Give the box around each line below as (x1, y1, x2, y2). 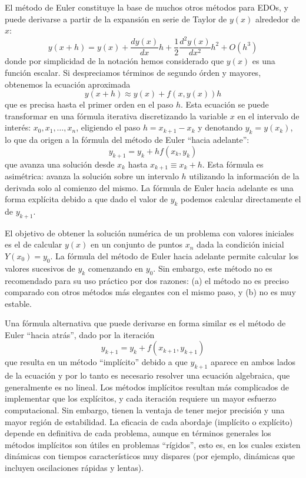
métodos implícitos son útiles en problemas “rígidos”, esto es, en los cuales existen (5, 438, 301, 450)
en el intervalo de (237, 109, 300, 122)
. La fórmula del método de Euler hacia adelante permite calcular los (50, 249, 299, 262)
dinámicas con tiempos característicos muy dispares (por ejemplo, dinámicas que (5, 450, 295, 462)
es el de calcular (5, 238, 62, 250)
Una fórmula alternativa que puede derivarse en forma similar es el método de (5, 317, 286, 329)
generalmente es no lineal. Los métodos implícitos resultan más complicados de (5, 380, 289, 393)
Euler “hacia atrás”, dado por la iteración (5, 328, 155, 340)
